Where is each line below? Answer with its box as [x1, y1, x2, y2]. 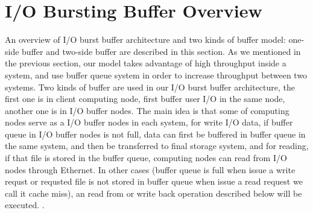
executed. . [5, 199, 45, 211]
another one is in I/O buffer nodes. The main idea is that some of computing [5, 104, 289, 116]
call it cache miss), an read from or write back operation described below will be [5, 186, 302, 199]
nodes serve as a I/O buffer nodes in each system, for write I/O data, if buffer [5, 116, 293, 129]
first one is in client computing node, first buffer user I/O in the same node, [5, 92, 285, 105]
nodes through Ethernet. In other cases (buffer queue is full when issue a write [5, 163, 296, 176]
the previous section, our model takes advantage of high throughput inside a [5, 57, 286, 69]
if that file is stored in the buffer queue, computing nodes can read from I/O [5, 151, 287, 164]
